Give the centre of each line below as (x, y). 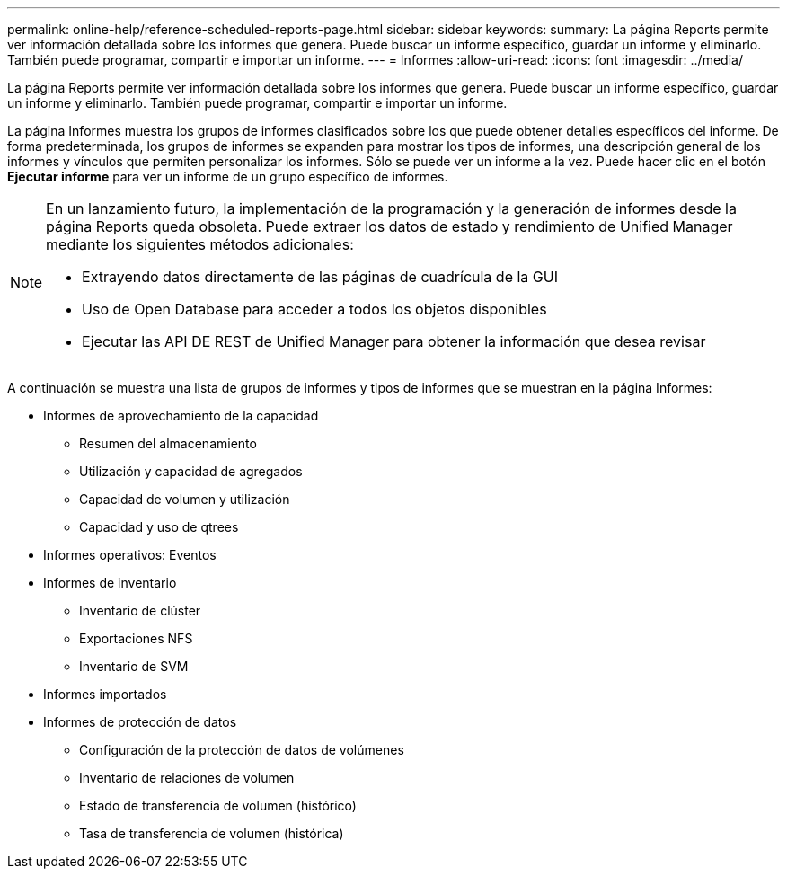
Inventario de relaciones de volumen (187, 778)
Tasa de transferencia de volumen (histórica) (212, 833)
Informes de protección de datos (140, 722)
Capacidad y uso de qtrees (159, 527)
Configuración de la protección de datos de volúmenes (242, 750)
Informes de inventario (110, 583)
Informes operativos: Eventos (130, 555)
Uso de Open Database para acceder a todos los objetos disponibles (314, 309)
